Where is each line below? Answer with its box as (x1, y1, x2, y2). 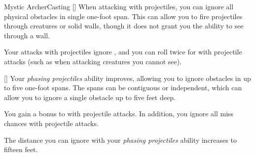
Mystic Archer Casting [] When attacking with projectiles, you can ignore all (4, 1, 234, 11)
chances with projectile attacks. (4, 118, 99, 128)
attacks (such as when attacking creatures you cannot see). (4, 56, 182, 66)
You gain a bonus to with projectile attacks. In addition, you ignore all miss (4, 108, 234, 119)
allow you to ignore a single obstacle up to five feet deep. (4, 92, 176, 102)
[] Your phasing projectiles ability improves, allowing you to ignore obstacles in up (4, 73, 251, 83)
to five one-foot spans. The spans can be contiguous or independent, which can (4, 82, 242, 93)
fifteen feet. (4, 144, 38, 155)
